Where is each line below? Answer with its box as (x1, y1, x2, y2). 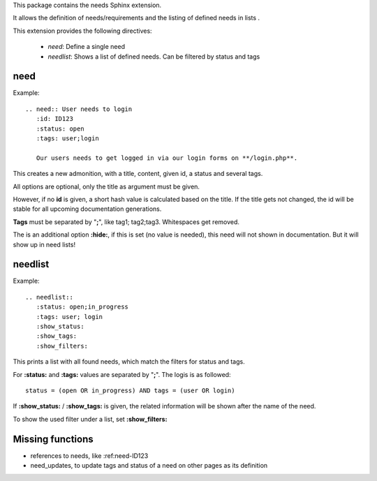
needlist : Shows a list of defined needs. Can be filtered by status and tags (47, 52, 260, 61)
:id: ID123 (36, 115, 73, 123)
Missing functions (13, 433, 94, 445)
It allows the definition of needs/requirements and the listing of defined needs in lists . (13, 14, 260, 22)
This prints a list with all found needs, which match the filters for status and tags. (13, 357, 245, 366)
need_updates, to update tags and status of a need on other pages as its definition (30, 461, 268, 470)
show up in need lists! (13, 240, 76, 249)
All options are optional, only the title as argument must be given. (13, 182, 200, 191)
